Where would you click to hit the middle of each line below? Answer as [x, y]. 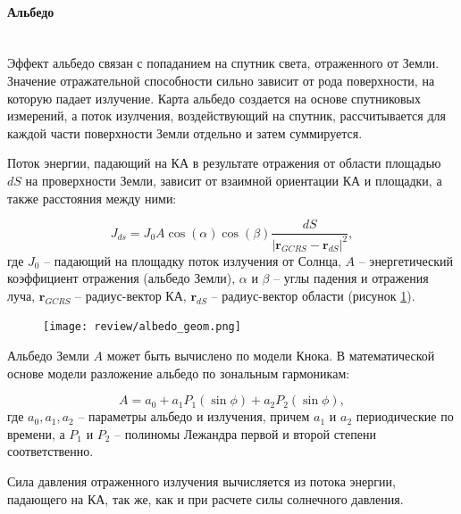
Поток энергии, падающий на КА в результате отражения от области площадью [224, 163]
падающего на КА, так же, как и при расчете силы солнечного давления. [205, 498]
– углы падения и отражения [351, 278]
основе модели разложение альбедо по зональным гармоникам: [179, 373]
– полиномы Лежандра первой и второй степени [245, 433]
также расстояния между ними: [92, 198]
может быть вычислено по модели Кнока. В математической [271, 355]
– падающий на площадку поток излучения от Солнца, [193, 260]
